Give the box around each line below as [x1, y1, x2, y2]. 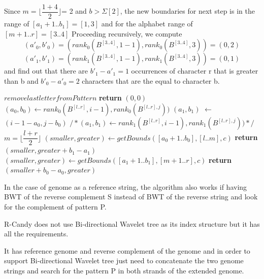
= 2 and [61, 6, 87, 16]
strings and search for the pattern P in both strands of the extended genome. [4, 265, 244, 276]
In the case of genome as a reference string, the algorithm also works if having [4, 181, 247, 192]
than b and [4, 75, 39, 86]
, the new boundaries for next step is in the [120, 6, 255, 16]
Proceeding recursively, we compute [72, 28, 182, 39]
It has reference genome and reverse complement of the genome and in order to [4, 245, 250, 256]
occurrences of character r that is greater [131, 65, 258, 76]
